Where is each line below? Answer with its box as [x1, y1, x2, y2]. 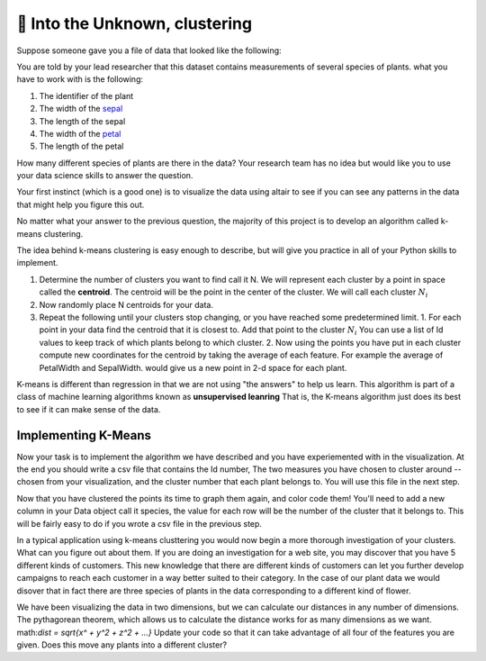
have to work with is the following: [16, 74, 144, 85]
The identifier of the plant [39, 90, 134, 101]
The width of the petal [39, 128, 121, 139]
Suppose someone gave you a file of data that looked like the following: [16, 45, 283, 56]
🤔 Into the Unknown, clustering [16, 14, 252, 33]
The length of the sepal [39, 115, 126, 126]
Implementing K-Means [16, 428, 152, 443]
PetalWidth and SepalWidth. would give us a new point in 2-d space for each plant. [39, 362, 347, 373]
